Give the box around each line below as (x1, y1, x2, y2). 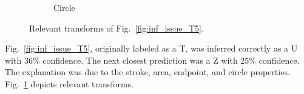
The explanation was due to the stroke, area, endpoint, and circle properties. (5, 65, 290, 78)
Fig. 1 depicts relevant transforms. (5, 77, 134, 90)
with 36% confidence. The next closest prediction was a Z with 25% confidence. (5, 53, 300, 66)
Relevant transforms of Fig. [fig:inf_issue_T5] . (29, 21, 204, 34)
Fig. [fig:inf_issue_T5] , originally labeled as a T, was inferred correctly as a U (5, 42, 298, 55)
